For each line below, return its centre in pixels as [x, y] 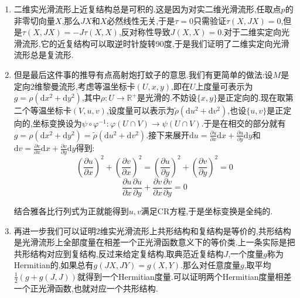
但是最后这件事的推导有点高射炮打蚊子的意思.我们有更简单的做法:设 [143, 74]
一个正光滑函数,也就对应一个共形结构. [86, 288]
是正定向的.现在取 [251, 97]
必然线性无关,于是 [141, 20]
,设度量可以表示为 [140, 110]
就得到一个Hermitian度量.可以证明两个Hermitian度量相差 [184, 276]
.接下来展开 [168, 134]
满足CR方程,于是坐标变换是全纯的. [207, 210]
